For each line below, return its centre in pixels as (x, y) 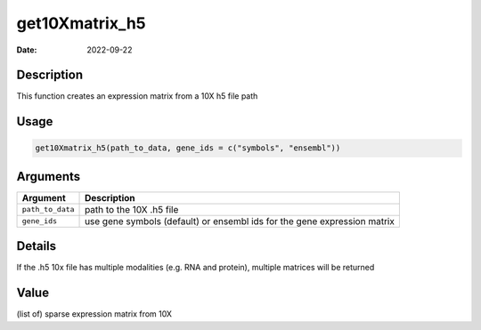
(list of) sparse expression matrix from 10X (94, 314)
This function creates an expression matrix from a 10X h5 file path (137, 96)
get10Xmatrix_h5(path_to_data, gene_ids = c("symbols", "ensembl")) (188, 148)
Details (37, 246)
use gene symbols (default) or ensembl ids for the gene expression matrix (240, 221)
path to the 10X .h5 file (132, 209)
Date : (27, 50)
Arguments (49, 177)
